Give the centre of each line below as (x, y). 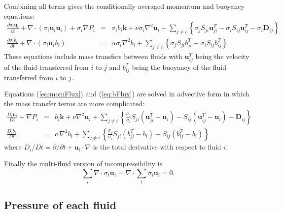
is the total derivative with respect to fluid (157, 147)
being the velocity (222, 56)
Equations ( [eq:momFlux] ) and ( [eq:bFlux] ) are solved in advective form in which (127, 94)
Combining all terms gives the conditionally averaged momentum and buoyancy (124, 6)
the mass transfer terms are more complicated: (74, 103)
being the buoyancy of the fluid (179, 67)
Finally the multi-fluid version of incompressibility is (83, 163)
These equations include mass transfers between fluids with (93, 56)
